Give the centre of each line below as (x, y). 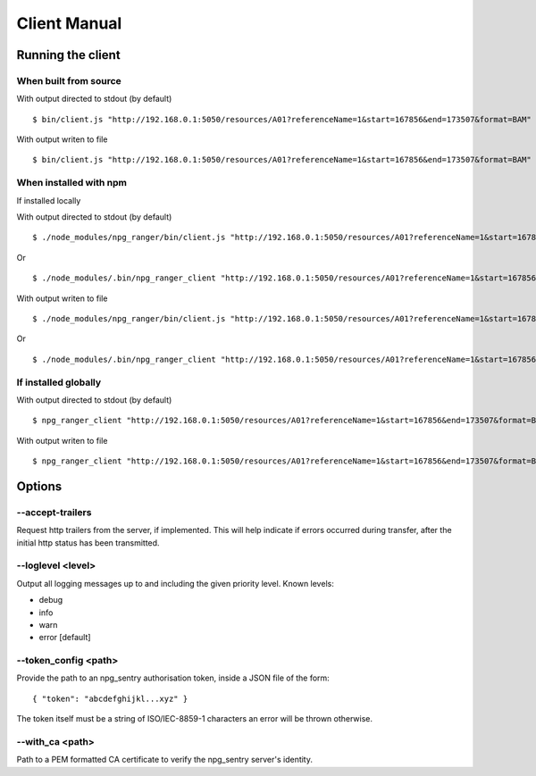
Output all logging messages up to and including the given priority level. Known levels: (175, 583)
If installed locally (49, 200)
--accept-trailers (54, 512)
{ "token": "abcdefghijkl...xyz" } (110, 698)
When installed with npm (71, 183)
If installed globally (59, 382)
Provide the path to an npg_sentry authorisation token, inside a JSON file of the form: (173, 678)
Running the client (68, 55)
